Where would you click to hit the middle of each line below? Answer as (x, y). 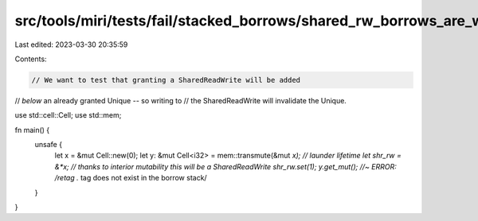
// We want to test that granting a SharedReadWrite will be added (166, 80)
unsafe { (49, 145)
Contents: (31, 59)
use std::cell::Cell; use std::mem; (68, 115)
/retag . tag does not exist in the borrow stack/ (131, 178)
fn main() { (32, 130)
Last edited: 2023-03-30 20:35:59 (71, 45)
